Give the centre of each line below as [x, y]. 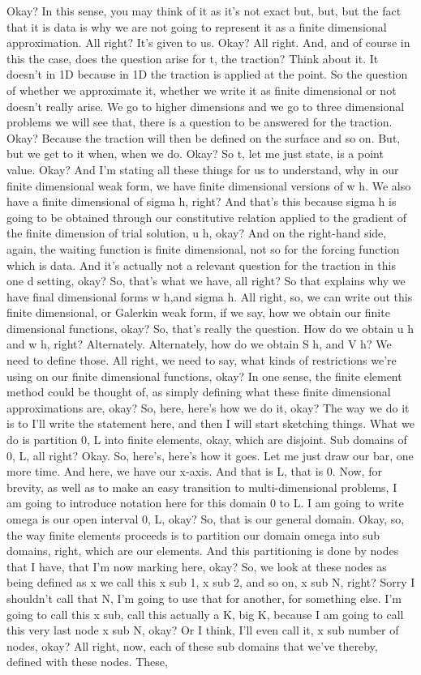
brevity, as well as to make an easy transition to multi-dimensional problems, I [202, 487]
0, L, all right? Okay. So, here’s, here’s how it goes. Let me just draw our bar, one [210, 455]
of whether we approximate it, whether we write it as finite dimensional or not [202, 90]
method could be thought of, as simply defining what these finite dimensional [199, 392]
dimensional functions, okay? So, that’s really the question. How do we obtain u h [210, 328]
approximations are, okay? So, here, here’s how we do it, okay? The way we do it [208, 407]
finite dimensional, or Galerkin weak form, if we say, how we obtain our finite [198, 312]
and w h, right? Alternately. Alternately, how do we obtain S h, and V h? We [199, 344]
